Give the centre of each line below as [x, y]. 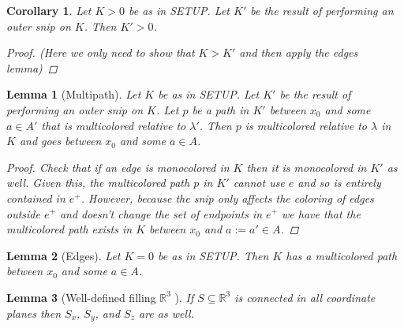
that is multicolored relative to [114, 125]
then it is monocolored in [307, 167]
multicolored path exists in [69, 229]
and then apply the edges [299, 52]
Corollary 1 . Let [49, 10]
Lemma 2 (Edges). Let [64, 255]
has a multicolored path [342, 255]
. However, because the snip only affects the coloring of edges [227, 198]
